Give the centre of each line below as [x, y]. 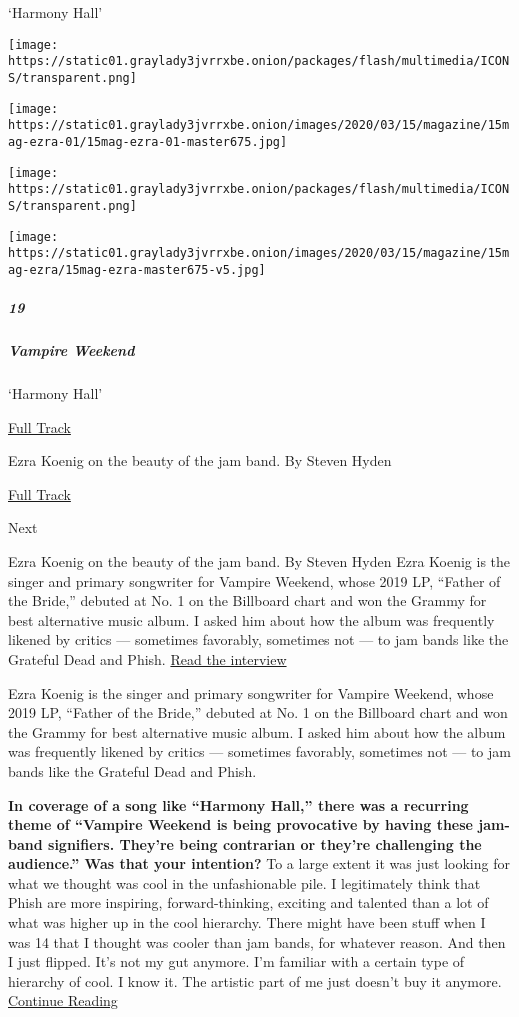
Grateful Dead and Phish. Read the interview [147, 658]
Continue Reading [63, 1000]
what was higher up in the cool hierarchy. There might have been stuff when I [247, 922]
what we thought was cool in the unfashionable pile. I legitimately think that [244, 882]
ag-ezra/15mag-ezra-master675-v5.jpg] [137, 269]
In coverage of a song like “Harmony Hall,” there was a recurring [238, 804]
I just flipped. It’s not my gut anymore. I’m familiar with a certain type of [236, 961]
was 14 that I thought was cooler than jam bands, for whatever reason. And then [257, 941]
